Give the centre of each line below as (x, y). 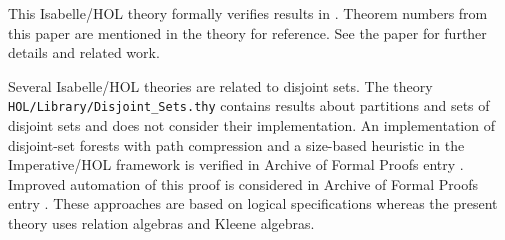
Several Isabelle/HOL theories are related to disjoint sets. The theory (220, 85)
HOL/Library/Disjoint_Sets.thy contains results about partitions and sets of (249, 105)
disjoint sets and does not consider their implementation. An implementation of (251, 125)
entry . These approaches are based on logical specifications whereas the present (253, 203)
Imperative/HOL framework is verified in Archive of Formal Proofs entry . (236, 164)
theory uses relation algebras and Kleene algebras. (161, 223)
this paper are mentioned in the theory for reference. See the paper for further (247, 32)
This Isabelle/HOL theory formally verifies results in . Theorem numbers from (248, 13)
